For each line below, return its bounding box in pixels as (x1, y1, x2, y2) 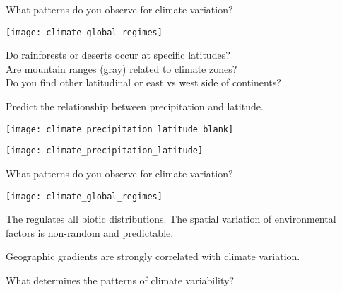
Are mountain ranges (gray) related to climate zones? (6, 61, 237, 76)
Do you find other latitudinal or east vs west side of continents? (6, 75, 281, 90)
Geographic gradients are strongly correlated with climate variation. (6, 249, 300, 264)
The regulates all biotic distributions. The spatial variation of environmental (6, 211, 336, 226)
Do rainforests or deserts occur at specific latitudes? (6, 47, 230, 62)
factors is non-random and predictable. (6, 225, 174, 240)
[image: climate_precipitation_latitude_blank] (6, 124, 234, 134)
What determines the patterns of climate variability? (6, 272, 235, 287)
